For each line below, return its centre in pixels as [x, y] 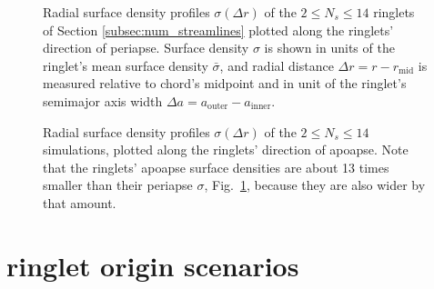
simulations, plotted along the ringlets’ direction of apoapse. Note [226, 149]
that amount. [80, 202]
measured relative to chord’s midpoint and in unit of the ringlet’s [225, 83]
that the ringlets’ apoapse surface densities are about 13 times [216, 167]
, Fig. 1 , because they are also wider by [315, 185]
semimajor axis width [103, 100]
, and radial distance [277, 65]
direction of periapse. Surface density [146, 48]
